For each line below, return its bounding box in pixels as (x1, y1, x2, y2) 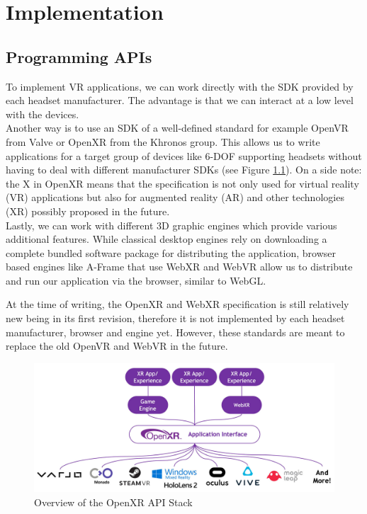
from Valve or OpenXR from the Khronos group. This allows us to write (6, 134, 320, 149)
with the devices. (6, 106, 79, 121)
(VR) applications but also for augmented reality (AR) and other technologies (6, 190, 344, 205)
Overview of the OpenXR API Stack (34, 494, 193, 509)
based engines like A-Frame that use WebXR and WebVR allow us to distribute (6, 259, 353, 274)
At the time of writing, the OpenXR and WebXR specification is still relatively (6, 297, 349, 312)
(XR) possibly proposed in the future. (6, 203, 170, 218)
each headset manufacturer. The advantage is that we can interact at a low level (6, 93, 354, 108)
